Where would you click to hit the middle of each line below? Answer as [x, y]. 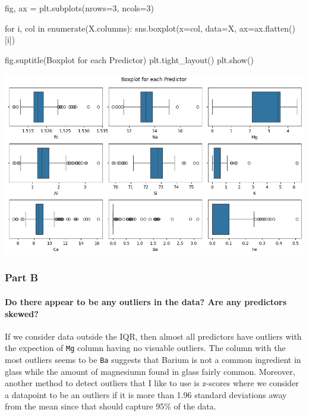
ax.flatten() [275, 28]
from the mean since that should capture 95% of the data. [111, 406]
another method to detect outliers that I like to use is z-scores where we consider [152, 383]
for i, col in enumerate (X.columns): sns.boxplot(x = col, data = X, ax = [130, 28]
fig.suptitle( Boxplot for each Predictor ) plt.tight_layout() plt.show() [129, 59]
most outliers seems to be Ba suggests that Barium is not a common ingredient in [153, 360]
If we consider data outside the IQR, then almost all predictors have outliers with [153, 336]
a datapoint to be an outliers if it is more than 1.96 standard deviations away [146, 394]
